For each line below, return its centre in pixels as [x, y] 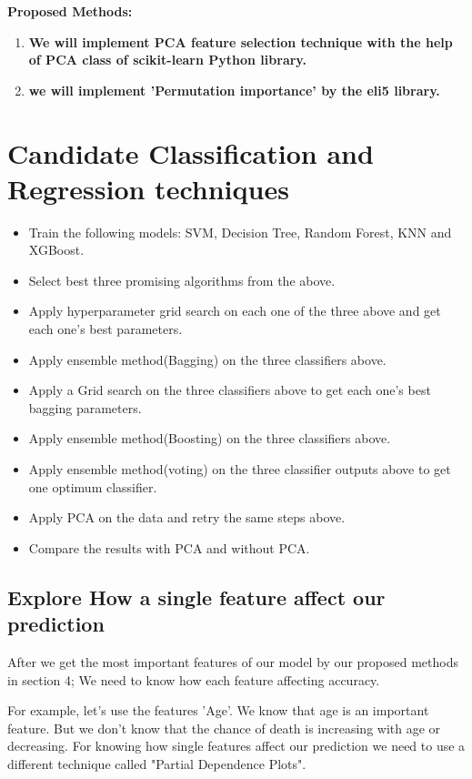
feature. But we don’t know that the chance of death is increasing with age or [224, 728]
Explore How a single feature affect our [196, 597]
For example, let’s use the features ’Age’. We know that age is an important [218, 710]
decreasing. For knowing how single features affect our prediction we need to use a [236, 746]
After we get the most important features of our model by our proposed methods [233, 662]
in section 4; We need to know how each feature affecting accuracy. [194, 679]
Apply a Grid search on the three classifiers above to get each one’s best [230, 390]
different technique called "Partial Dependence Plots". [157, 763]
